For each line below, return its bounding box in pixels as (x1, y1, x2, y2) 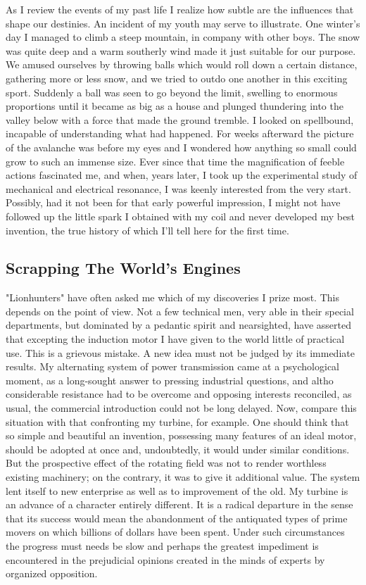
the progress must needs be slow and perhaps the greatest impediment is (6, 538, 319, 553)
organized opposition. (6, 566, 98, 581)
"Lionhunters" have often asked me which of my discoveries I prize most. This (6, 290, 339, 305)
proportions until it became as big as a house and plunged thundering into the (6, 99, 343, 113)
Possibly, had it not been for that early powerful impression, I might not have (6, 195, 341, 210)
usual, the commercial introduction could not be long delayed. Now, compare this (6, 401, 357, 415)
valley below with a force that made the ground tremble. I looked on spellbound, (6, 112, 354, 127)
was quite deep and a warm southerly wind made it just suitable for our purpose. (6, 43, 356, 58)
